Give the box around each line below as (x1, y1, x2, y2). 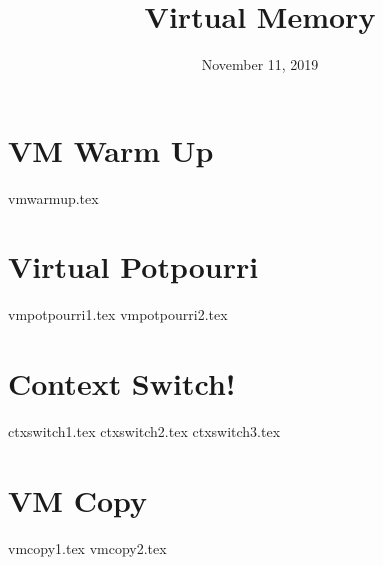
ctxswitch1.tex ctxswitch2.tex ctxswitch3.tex (8, 421, 281, 442)
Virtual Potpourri (8, 246, 259, 287)
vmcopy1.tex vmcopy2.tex (8, 537, 167, 558)
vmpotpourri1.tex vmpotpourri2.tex (8, 304, 228, 325)
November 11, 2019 (201, 54, 319, 75)
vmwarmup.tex (8, 187, 99, 208)
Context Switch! (8, 363, 236, 404)
